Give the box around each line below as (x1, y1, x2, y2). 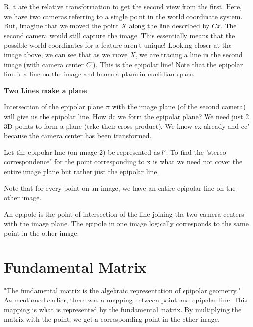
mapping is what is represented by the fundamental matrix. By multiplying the (4, 304, 242, 314)
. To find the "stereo (166, 147, 226, 157)
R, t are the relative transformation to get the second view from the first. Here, (4, 1, 242, 11)
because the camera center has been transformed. (4, 130, 152, 141)
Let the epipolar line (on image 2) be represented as (4, 147, 160, 157)
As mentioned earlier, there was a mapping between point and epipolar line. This (4, 295, 247, 305)
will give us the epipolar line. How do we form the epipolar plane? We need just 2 (4, 111, 249, 121)
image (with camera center (4, 59, 84, 69)
